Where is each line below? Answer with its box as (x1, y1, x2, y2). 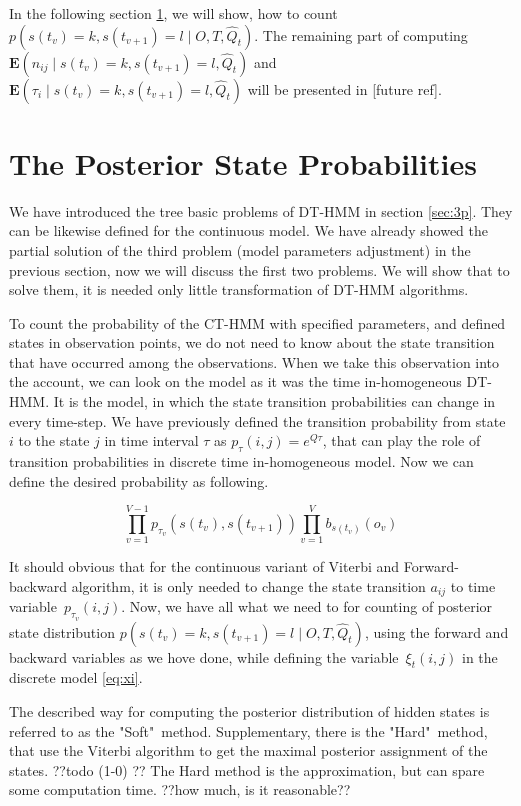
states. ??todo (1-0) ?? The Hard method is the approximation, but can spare (9, 759, 485, 780)
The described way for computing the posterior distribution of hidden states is (9, 701, 490, 721)
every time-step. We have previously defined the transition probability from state (9, 410, 506, 431)
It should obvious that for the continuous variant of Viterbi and (9, 556, 400, 577)
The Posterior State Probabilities (9, 142, 477, 183)
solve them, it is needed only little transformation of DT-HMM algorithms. (9, 279, 469, 300)
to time (450, 575, 496, 596)
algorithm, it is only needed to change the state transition (71, 575, 426, 596)
